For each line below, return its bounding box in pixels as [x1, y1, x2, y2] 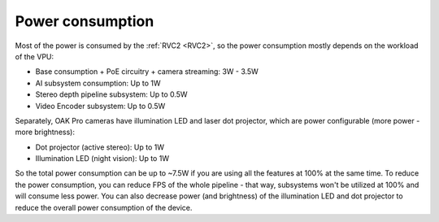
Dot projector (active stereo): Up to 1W [35, 142, 164, 152]
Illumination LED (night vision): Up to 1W [35, 154, 170, 163]
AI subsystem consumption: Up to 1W [35, 78, 162, 88]
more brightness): [15, 127, 75, 137]
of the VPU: [15, 51, 54, 61]
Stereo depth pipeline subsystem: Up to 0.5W [35, 89, 188, 99]
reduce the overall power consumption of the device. [15, 202, 193, 212]
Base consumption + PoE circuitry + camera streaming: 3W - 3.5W [35, 67, 259, 76]
